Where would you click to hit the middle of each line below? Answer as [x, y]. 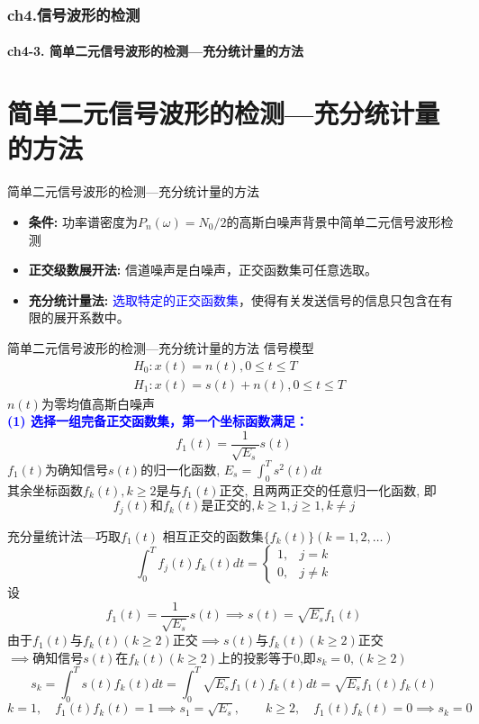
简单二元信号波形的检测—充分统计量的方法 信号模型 [161, 347]
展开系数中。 [91, 317]
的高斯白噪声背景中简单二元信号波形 [334, 221]
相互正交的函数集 [213, 535]
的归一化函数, [181, 469]
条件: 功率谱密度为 [83, 221]
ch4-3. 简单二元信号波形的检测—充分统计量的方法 [156, 51]
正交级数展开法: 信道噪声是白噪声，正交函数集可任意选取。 [203, 270]
